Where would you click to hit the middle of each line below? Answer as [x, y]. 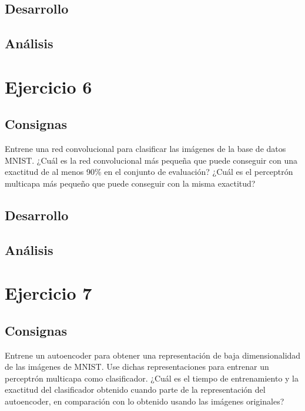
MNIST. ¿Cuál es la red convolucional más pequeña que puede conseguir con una [151, 160]
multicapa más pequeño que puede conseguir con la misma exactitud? [130, 183]
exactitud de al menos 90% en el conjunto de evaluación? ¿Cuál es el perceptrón [149, 172]
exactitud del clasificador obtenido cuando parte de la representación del [135, 390]
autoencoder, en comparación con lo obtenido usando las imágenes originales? [145, 401]
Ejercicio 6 [48, 86]
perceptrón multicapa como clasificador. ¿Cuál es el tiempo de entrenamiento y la [152, 378]
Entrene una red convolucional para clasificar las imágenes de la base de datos [145, 149]
